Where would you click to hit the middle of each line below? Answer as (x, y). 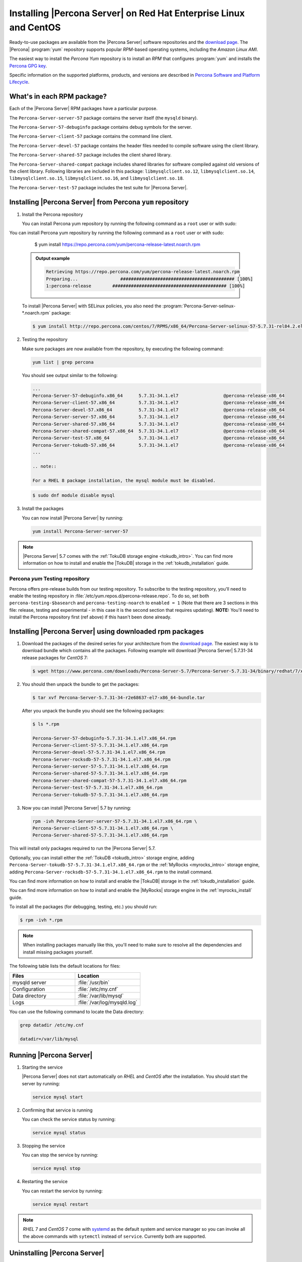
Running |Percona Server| (51, 1055)
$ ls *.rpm (46, 724)
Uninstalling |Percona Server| (57, 1253)
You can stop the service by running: (60, 1155)
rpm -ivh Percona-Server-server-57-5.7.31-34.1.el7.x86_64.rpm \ (115, 821)
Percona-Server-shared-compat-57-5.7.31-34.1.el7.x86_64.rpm (109, 780)
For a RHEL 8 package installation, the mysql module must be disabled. (124, 480)
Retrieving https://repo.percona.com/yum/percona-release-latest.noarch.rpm (143, 272)
